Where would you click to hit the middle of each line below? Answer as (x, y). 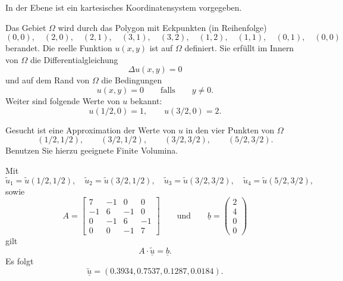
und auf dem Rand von (48, 80)
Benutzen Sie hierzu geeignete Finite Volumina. (92, 150)
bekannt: (146, 100)
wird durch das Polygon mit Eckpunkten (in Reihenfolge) (162, 27)
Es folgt (20, 261)
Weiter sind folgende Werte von (63, 100)
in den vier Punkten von (230, 129)
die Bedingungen (132, 80)
